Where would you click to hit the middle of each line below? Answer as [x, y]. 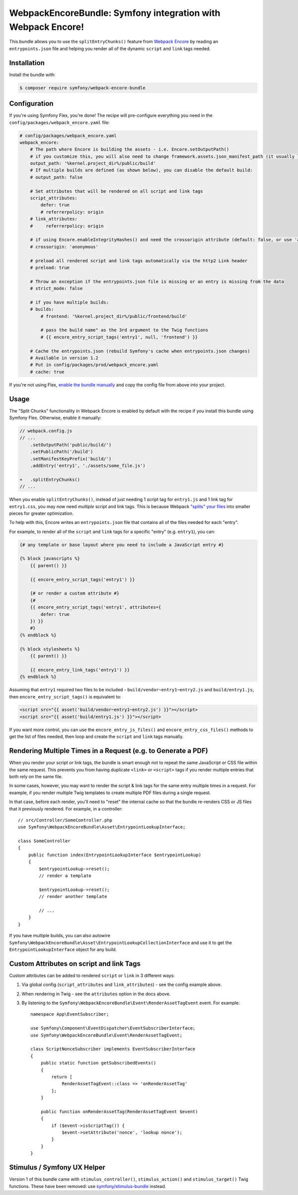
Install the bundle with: [32, 75]
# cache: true [47, 372]
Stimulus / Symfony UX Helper [57, 1167]
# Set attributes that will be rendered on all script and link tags [116, 191]
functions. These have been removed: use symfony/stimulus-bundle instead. [88, 1186]
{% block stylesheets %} [50, 649]
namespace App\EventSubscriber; [70, 1014]
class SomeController [44, 841]
